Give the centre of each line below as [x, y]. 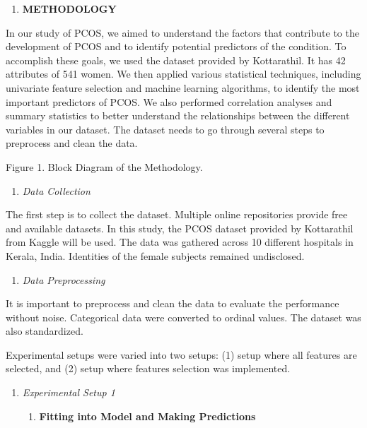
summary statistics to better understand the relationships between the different [178, 115]
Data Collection [56, 190]
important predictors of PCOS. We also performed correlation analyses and [169, 101]
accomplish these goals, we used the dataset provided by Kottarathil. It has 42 [176, 60]
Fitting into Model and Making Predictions [147, 416]
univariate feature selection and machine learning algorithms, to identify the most [183, 87]
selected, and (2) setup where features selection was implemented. [148, 368]
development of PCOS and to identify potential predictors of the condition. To [176, 46]
